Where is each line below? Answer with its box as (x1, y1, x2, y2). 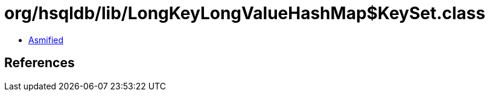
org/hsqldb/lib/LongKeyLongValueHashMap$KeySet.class (4, 3, 486, 23)
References (4, 55, 75, 71)
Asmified (28, 34, 64, 45)
